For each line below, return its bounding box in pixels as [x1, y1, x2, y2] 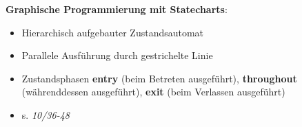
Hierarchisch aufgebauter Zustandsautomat [21, 25, 204, 39]
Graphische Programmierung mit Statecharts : [6, 2, 228, 16]
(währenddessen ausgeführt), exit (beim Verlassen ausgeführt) [21, 84, 285, 99]
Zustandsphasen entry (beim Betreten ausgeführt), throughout [21, 71, 297, 85]
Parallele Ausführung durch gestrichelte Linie [21, 48, 213, 62]
